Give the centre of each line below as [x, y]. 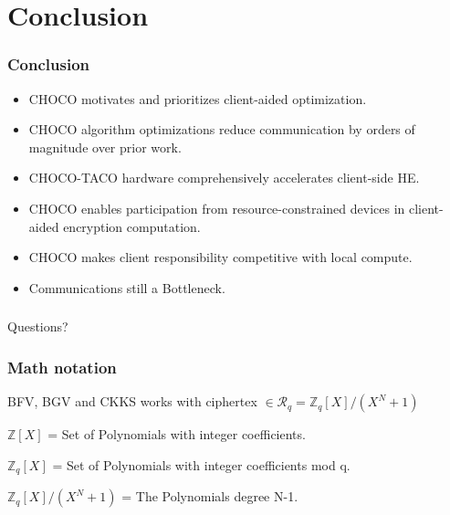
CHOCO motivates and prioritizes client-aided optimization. [198, 98]
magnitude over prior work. [105, 147]
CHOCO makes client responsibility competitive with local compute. [220, 257]
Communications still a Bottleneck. [127, 287]
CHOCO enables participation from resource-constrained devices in [217, 208]
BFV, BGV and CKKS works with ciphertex [132, 401]
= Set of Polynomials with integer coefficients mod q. [201, 464]
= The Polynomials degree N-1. [210, 496]
